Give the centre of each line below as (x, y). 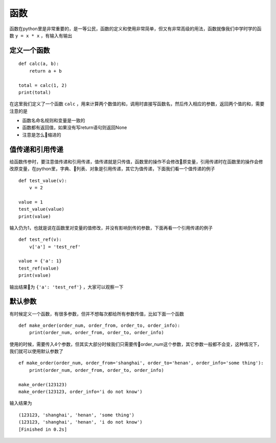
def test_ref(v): (40, 240)
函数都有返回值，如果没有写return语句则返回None (75, 127)
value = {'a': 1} (40, 261)
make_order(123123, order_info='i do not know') (80, 392)
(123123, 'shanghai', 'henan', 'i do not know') (80, 422)
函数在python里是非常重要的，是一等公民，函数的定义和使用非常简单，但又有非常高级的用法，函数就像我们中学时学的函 (135, 29)
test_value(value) (42, 209)
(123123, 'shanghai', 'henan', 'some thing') (77, 415)
